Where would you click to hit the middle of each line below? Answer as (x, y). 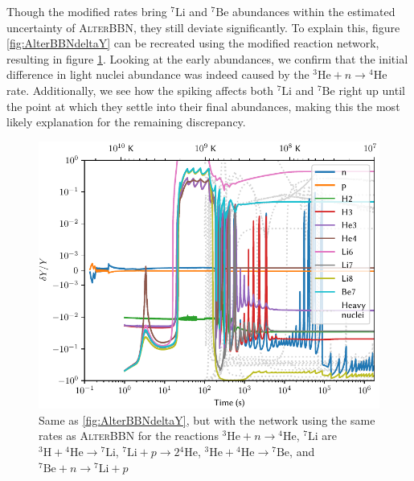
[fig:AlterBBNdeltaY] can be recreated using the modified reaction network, (193, 43)
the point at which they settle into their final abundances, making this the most (203, 106)
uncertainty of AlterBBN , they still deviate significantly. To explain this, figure (203, 27)
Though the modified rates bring (87, 11)
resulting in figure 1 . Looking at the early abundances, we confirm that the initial (207, 58)
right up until (372, 90)
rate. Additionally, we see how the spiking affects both (140, 90)
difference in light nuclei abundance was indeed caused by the (158, 74)
